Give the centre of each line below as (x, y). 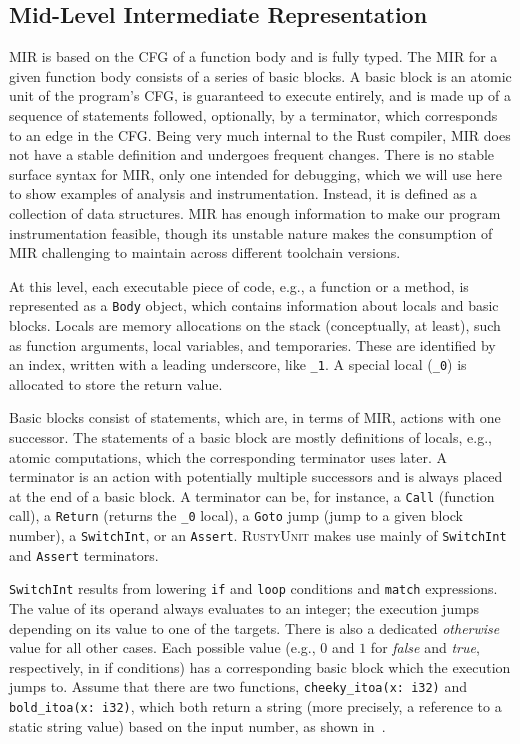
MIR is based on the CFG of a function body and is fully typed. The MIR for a (253, 56)
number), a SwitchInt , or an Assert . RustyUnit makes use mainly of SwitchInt (258, 535)
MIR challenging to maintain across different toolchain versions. (205, 252)
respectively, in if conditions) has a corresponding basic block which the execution (260, 666)
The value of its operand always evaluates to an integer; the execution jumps (244, 608)
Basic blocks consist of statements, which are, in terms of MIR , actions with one (255, 417)
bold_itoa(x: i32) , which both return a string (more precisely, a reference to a (255, 706)
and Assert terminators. (84, 554)
